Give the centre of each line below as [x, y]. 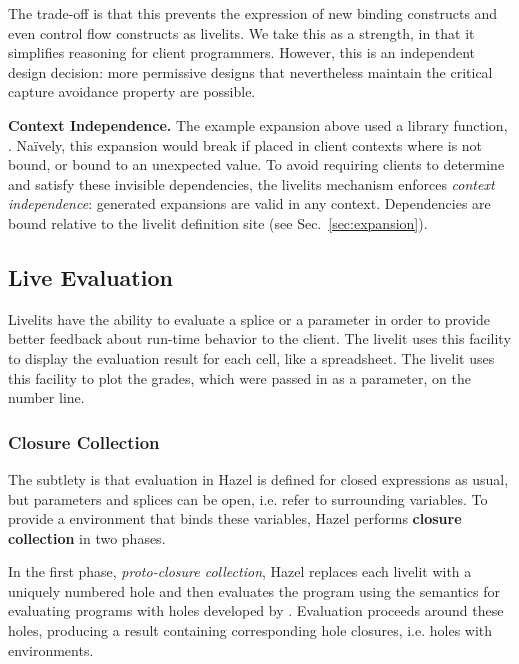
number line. [46, 397]
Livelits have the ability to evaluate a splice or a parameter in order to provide [249, 318]
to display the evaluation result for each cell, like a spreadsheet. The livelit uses [251, 357]
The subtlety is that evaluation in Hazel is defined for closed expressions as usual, [258, 478]
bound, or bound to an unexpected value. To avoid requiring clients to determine [256, 164]
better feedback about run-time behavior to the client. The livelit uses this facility [259, 338]
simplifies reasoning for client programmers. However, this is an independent [241, 52]
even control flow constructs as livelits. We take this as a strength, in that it [241, 32]
